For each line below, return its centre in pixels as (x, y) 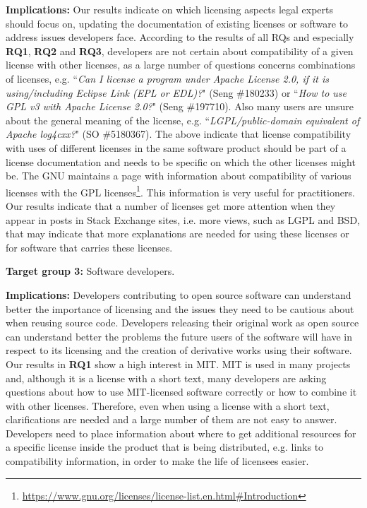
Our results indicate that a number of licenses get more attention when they (171, 205)
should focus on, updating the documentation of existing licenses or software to (177, 23)
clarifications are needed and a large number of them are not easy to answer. (172, 419)
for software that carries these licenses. (89, 247)
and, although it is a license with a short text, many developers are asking (166, 378)
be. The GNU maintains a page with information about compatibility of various (179, 176)
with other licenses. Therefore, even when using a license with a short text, (168, 405)
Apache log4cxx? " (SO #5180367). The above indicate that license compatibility (179, 134)
